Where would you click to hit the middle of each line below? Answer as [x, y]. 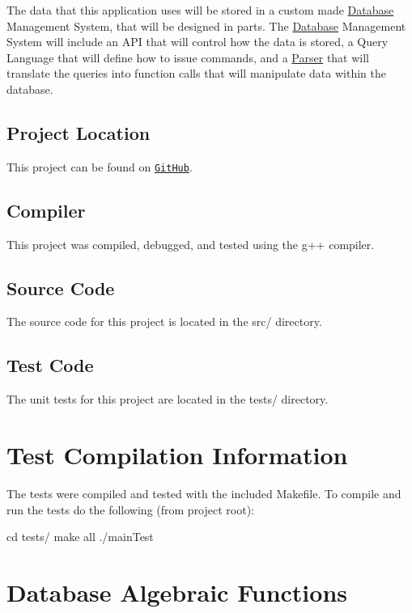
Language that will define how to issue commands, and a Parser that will [188, 57]
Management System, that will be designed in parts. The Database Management [206, 25]
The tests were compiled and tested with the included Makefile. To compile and [204, 493]
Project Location [79, 132]
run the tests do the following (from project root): [130, 509]
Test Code [50, 365]
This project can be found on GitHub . [100, 166]
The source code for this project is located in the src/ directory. [164, 321]
